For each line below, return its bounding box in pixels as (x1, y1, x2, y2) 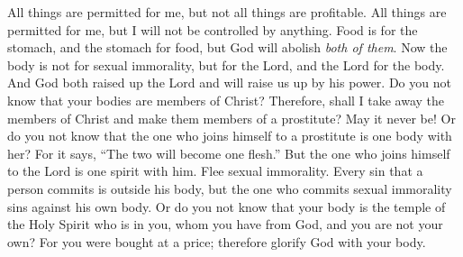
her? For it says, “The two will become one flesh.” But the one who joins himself (7, 143, 450, 162)
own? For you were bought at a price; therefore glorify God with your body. (7, 232, 426, 251)
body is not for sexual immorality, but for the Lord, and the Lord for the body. (7, 55, 445, 74)
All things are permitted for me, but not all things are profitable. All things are (7, 3, 447, 21)
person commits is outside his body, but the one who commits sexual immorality (7, 179, 452, 197)
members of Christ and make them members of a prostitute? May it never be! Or (7, 108, 456, 127)
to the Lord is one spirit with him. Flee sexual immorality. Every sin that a (7, 161, 423, 180)
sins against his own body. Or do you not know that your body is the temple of (7, 197, 446, 216)
